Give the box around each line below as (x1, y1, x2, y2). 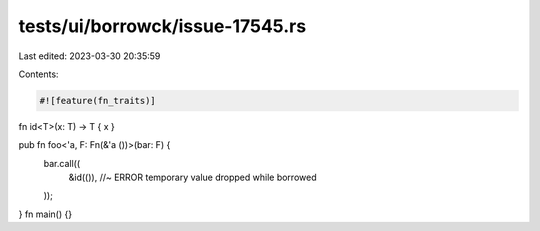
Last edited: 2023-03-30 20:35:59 (18, 50, 161, 62)
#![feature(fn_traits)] (39, 95, 157, 106)
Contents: (18, 68, 59, 80)
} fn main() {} (18, 208, 73, 220)
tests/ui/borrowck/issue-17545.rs (18, 15, 307, 37)
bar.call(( (43, 157, 80, 169)
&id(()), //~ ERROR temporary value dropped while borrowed (68, 171, 317, 184)
